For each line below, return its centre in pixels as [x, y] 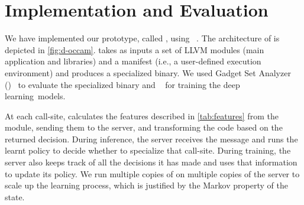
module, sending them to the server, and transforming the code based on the [144, 127]
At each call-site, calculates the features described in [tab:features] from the [142, 115]
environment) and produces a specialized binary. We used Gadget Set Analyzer [148, 72]
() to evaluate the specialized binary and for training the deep [122, 84]
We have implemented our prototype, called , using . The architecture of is [142, 38]
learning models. [35, 96]
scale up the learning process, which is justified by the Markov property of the [146, 185]
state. [15, 196]
